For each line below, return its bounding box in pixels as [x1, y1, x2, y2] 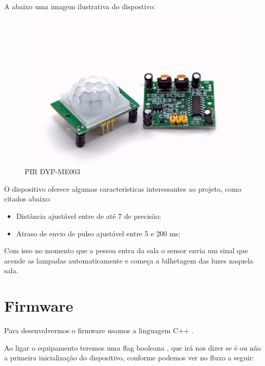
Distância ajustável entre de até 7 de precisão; [16, 211, 161, 221]
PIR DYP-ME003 [25, 166, 80, 177]
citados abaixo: [4, 193, 51, 204]
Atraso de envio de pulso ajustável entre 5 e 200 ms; [16, 228, 181, 238]
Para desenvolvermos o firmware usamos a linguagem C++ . [4, 325, 194, 336]
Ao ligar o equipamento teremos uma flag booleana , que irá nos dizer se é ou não [4, 342, 261, 353]
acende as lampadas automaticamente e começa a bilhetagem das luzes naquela [4, 255, 253, 266]
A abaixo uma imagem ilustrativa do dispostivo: [4, 1, 156, 11]
